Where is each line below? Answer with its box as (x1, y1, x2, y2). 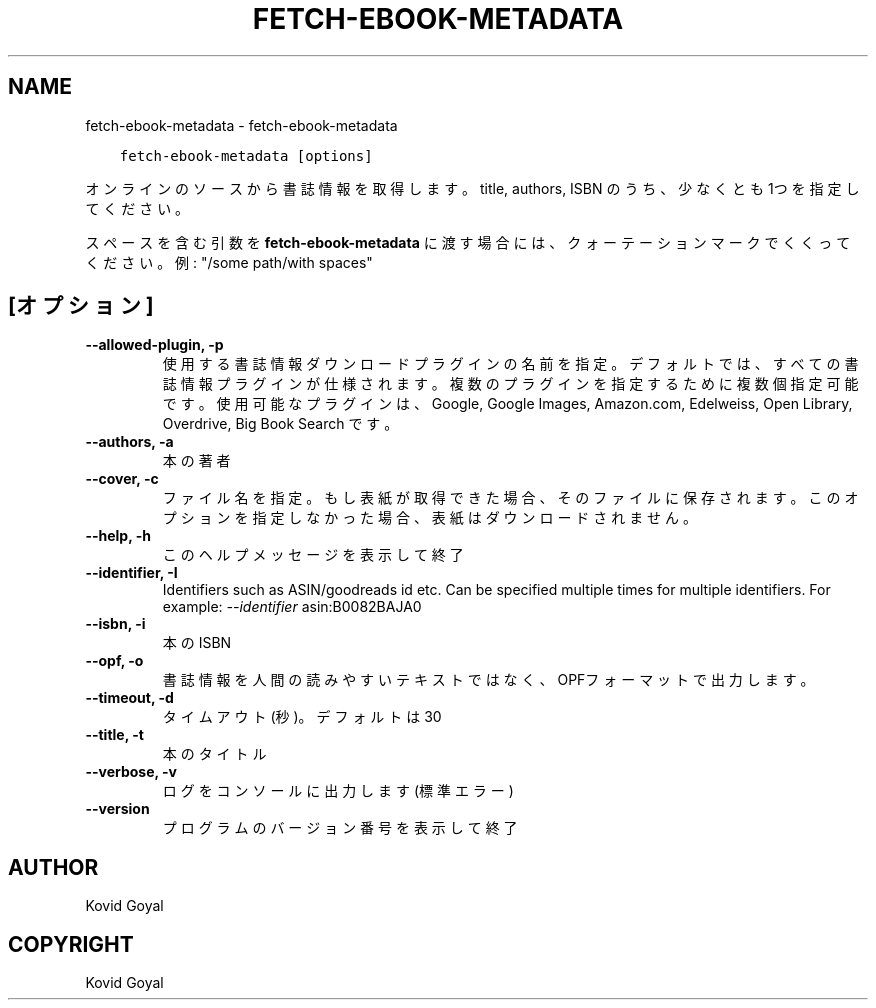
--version (85, 800, 150, 818)
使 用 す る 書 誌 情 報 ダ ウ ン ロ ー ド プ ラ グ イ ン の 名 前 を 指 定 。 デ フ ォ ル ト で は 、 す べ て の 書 (162, 355, 859, 373)
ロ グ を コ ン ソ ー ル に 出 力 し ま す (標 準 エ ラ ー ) (162, 782, 514, 800)
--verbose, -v (85, 763, 177, 781)
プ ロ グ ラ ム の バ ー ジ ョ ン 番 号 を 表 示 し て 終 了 (162, 819, 518, 837)
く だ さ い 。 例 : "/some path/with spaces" (85, 253, 373, 271)
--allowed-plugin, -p (85, 336, 224, 354)
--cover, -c (85, 470, 159, 488)
